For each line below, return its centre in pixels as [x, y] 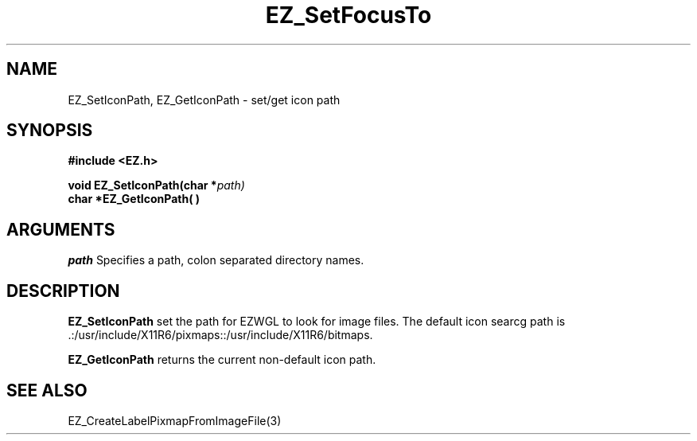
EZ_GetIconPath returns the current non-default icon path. [222, 360]
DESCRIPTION [63, 291]
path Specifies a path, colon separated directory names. [216, 260]
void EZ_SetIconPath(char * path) [156, 185]
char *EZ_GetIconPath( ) [134, 199]
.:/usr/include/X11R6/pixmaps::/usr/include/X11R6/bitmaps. [220, 335]
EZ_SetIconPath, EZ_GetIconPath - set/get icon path [204, 100]
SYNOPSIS [50, 131]
